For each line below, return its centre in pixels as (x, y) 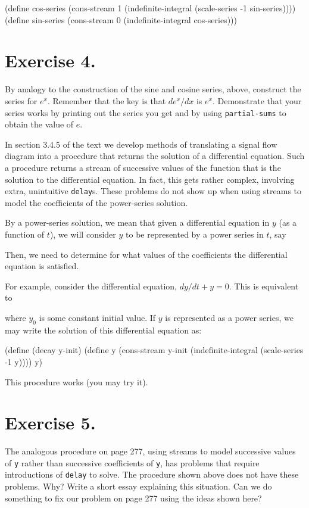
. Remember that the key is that (107, 100)
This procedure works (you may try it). (77, 381)
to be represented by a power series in (195, 234)
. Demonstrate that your (257, 100)
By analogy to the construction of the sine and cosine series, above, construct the (153, 89)
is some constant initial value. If (97, 317)
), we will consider (83, 234)
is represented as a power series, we (229, 317)
